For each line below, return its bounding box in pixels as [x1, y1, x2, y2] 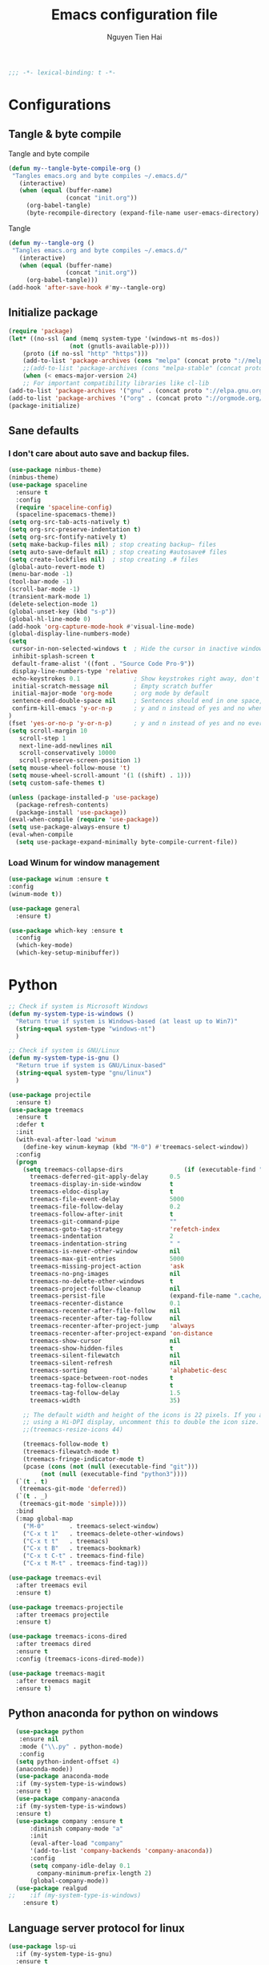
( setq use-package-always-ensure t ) [8, 823, 130, 831]
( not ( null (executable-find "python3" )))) [40, 1470, 188, 1478]
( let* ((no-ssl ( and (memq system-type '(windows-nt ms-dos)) [8, 334, 220, 342]
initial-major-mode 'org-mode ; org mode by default [11, 689, 210, 698]
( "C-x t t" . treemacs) [22, 1537, 110, 1545]
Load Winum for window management [8, 857, 160, 868]
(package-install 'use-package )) [15, 808, 127, 817]
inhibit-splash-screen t [11, 652, 94, 660]
